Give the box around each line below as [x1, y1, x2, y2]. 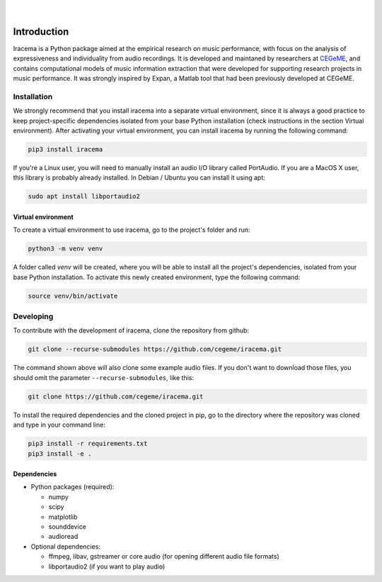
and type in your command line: [13, 420, 105, 429]
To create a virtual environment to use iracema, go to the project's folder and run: [13, 225, 250, 234]
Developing [13, 312, 54, 322]
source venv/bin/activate [28, 291, 118, 300]
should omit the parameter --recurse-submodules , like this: [13, 373, 195, 382]
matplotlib [48, 513, 78, 521]
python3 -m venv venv [28, 245, 103, 253]
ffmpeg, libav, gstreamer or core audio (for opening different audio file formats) [48, 552, 279, 561]
